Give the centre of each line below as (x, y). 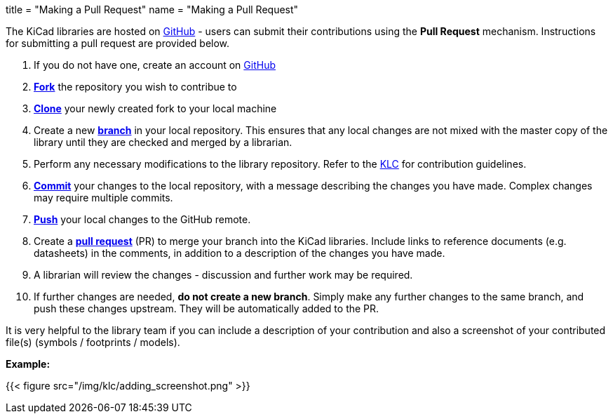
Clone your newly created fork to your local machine (155, 108)
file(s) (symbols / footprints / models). (93, 342)
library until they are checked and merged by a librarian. (163, 142)
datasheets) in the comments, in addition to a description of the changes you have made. (240, 253)
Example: (28, 364)
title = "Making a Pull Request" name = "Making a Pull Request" (152, 9)
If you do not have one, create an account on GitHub (155, 65)
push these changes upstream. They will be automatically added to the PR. (207, 308)
